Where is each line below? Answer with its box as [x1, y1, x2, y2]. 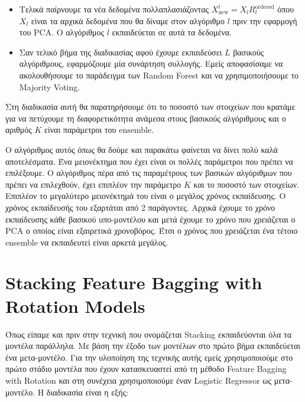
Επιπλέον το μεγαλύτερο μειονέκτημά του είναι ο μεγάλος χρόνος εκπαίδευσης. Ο [5, 189, 286, 202]
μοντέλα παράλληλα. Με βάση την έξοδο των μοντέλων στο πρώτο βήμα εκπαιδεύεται [5, 339, 301, 352]
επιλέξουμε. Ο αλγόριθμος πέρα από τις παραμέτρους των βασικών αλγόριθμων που [5, 166, 292, 179]
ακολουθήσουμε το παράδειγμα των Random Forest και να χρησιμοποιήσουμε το [19, 68, 299, 81]
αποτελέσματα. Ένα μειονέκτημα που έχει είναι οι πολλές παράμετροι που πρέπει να [5, 155, 293, 167]
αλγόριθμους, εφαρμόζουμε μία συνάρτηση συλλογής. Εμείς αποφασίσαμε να [19, 57, 283, 70]
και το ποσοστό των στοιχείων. [193, 178, 299, 190]
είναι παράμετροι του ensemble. [44, 123, 154, 136]
